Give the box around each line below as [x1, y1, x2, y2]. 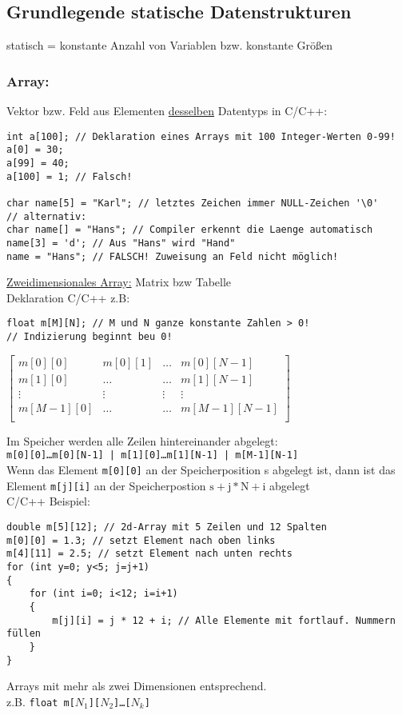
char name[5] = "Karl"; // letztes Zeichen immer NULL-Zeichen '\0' [6, 197, 379, 209]
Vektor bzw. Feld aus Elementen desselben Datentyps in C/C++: [6, 102, 328, 119]
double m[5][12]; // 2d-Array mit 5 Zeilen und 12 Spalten [6, 521, 327, 533]
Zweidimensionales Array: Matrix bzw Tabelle [6, 274, 232, 290]
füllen [6, 628, 41, 640]
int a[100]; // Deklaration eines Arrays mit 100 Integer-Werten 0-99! [6, 130, 396, 142]
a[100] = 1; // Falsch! [6, 170, 133, 182]
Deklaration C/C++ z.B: [6, 289, 130, 306]
